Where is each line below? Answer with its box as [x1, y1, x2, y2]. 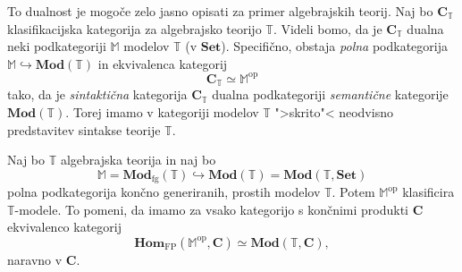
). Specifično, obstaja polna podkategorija [221, 37, 448, 55]
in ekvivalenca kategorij [97, 54, 228, 72]
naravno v [7, 250, 63, 268]
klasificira [402, 183, 455, 201]
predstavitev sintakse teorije [7, 120, 161, 139]
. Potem [332, 183, 375, 201]
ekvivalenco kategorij [7, 217, 122, 236]
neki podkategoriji [7, 37, 106, 55]
